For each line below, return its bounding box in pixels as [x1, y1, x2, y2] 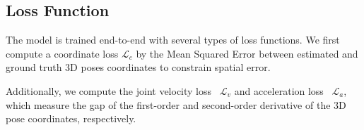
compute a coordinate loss [6, 46, 119, 60]
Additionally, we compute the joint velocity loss [6, 83, 212, 98]
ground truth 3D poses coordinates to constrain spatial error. [6, 60, 271, 74]
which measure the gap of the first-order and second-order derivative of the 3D [6, 97, 346, 112]
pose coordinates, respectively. [6, 111, 136, 126]
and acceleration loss [234, 83, 324, 98]
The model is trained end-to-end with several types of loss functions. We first [6, 32, 340, 47]
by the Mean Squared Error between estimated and [136, 46, 358, 60]
